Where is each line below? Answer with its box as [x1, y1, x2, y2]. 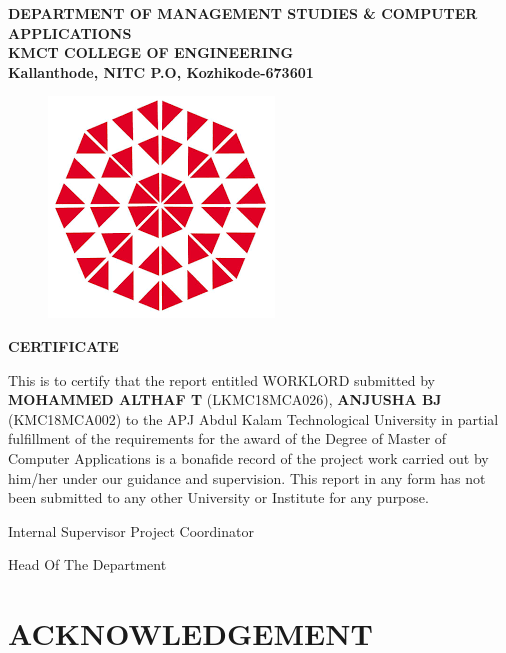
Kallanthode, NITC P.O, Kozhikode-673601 [8, 61, 314, 82]
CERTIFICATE [8, 335, 119, 356]
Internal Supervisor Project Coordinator [8, 520, 254, 541]
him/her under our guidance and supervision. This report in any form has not [8, 467, 486, 488]
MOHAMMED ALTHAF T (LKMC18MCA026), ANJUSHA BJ [8, 389, 442, 410]
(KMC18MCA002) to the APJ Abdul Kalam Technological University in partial [8, 408, 499, 429]
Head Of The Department [8, 554, 167, 575]
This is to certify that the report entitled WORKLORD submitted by [8, 369, 435, 390]
